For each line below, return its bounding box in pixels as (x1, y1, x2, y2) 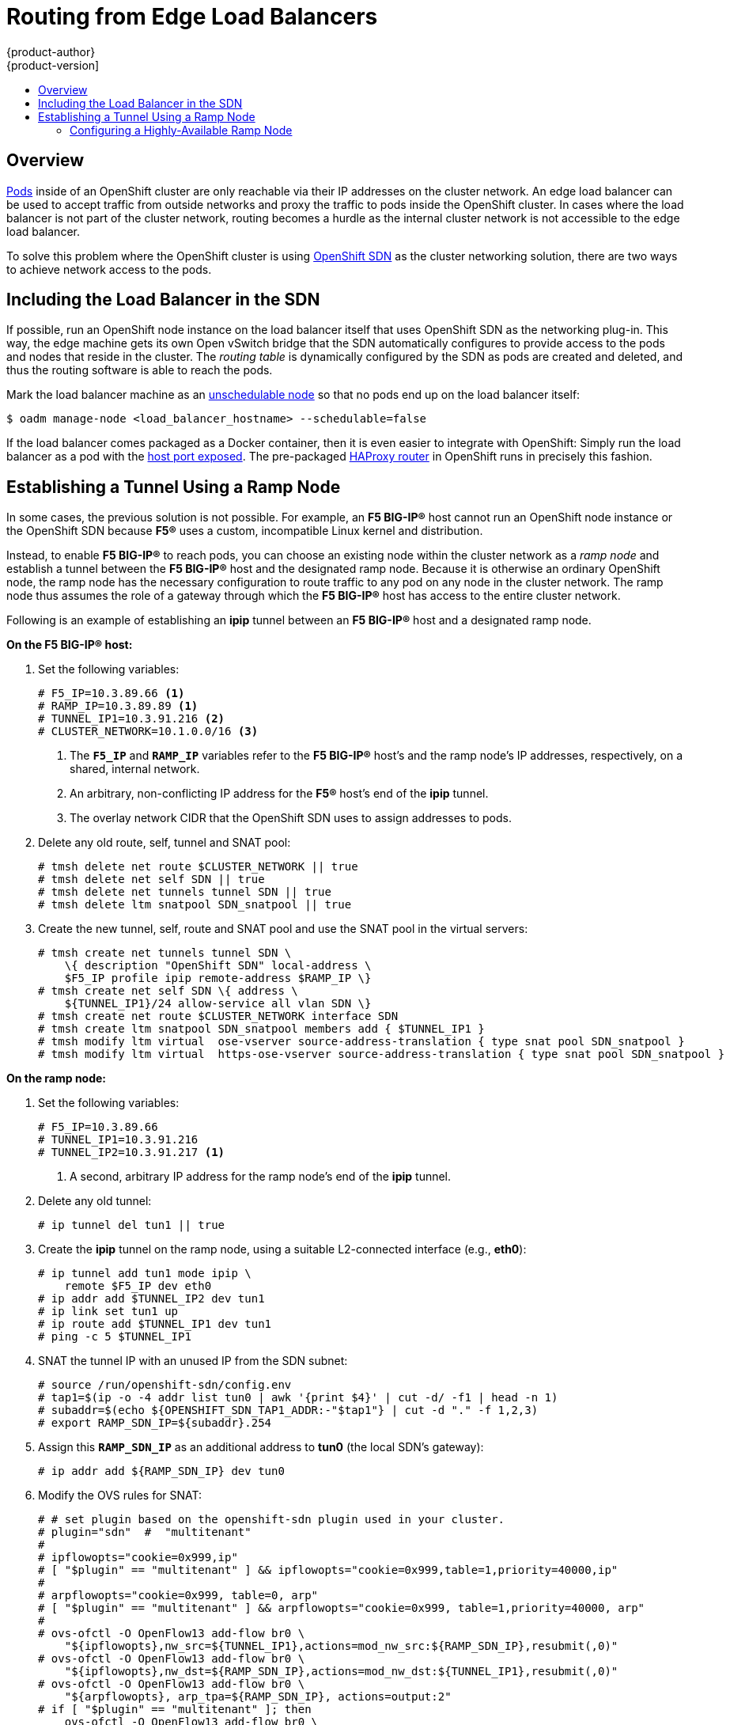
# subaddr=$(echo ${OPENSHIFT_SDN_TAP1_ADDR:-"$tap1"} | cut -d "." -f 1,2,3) (38, 1404, 539, 1417)
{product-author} (6, 44, 96, 59)
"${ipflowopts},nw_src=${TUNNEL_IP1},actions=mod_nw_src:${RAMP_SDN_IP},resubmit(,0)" (64, 1640, 618, 1653)
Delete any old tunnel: (38, 1194, 152, 1208)
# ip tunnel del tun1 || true (38, 1219, 225, 1232)
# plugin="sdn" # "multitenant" (38, 1526, 252, 1539)
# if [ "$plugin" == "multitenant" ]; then (38, 1703, 312, 1716)
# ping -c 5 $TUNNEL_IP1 (38, 1330, 191, 1344)
